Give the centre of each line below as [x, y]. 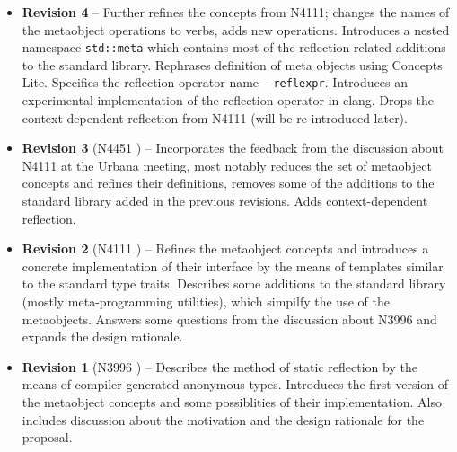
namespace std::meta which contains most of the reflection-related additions [234, 47]
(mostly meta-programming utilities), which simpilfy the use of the [206, 301]
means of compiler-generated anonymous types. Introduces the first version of [235, 384]
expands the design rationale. [102, 337]
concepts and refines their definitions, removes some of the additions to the [228, 183]
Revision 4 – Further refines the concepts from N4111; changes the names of [236, 12]
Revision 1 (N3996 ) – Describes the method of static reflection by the [220, 366]
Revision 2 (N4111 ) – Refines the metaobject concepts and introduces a [225, 248]
